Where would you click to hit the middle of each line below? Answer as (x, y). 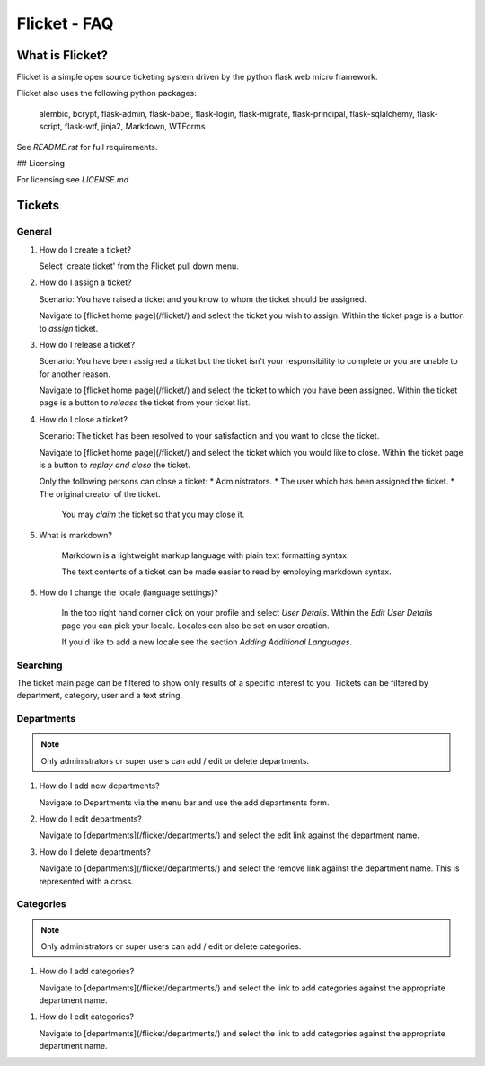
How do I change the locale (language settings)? (129, 592)
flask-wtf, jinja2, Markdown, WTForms (135, 127)
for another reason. (75, 374)
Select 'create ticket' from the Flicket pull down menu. (139, 266)
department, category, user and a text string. (100, 696)
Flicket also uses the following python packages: (107, 93)
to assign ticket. (69, 328)
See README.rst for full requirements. (87, 147)
